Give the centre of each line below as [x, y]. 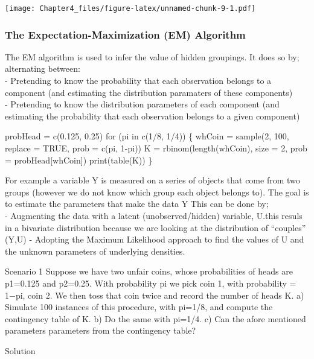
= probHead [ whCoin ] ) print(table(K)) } [79, 160]
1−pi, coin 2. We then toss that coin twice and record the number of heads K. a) [155, 295]
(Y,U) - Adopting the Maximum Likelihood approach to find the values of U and [155, 239]
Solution [20, 350]
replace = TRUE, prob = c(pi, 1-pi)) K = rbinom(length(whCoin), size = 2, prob [156, 148]
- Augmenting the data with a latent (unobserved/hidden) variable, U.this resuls [154, 215]
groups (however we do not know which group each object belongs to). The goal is [157, 192]
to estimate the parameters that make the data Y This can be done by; [137, 204]
